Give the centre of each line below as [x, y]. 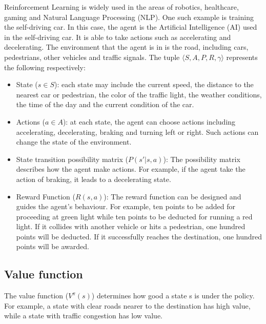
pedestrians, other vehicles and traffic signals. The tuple [92, 57]
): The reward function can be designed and [172, 196]
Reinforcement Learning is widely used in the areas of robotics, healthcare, [121, 7]
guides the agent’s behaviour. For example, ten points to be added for [126, 206]
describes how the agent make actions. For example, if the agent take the [131, 169]
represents [242, 57]
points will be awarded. [53, 246]
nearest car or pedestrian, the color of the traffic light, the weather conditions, [139, 94]
